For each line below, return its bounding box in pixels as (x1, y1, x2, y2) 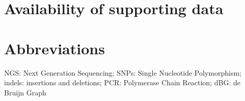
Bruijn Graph (4, 87, 46, 97)
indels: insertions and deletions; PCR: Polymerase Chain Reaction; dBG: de (4, 77, 240, 88)
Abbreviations (4, 38, 105, 58)
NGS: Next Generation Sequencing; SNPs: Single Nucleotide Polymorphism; (4, 67, 241, 78)
